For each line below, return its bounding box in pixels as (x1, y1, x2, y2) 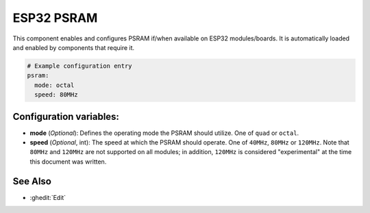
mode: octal (34, 81, 75, 89)
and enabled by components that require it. (12, 43, 135, 51)
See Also (12, 175, 51, 187)
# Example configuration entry (27, 62, 133, 70)
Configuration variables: (12, 110, 120, 123)
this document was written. (29, 158, 107, 166)
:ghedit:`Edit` (29, 193, 66, 201)
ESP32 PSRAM (12, 10, 98, 25)
